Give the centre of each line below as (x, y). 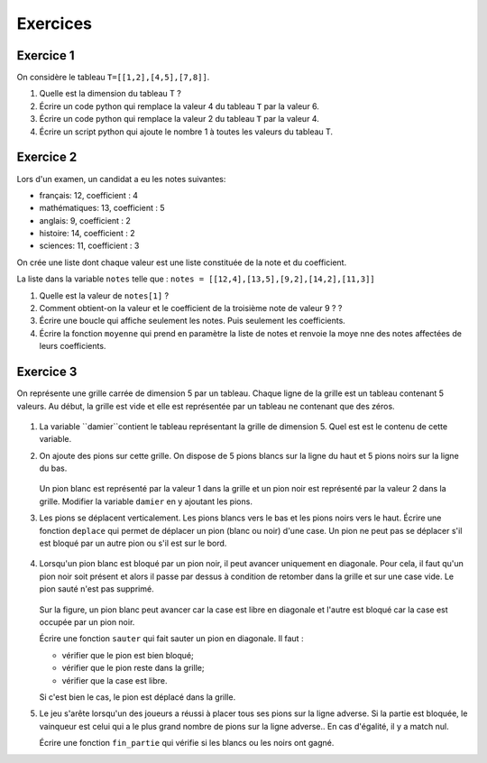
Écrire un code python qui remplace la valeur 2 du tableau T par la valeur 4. (179, 119)
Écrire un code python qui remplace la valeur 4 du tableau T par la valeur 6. (179, 106)
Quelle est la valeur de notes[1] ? (104, 295)
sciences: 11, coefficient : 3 (89, 246)
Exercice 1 (46, 55)
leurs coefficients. (73, 346)
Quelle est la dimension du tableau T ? (110, 94)
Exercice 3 (47, 372)
